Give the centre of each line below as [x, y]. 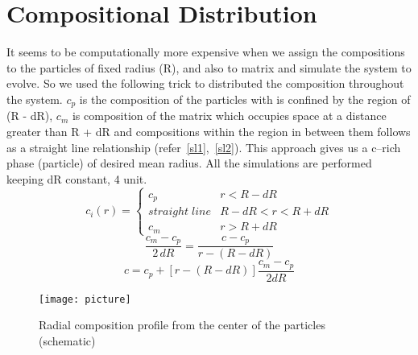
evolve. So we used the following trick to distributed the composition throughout [205, 83]
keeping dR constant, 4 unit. [77, 178]
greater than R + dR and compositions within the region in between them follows [209, 131]
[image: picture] [85, 299]
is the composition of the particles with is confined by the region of [245, 99]
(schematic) [67, 341]
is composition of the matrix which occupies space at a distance [229, 116]
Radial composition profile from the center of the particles [182, 325]
